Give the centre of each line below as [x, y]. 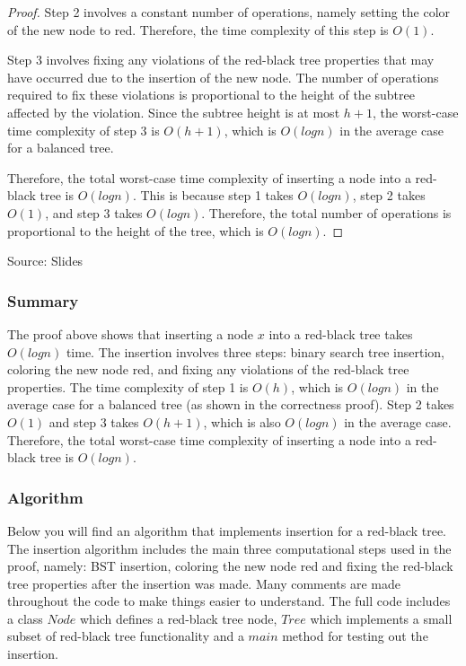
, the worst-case [415, 112]
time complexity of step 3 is [84, 130]
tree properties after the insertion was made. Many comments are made [204, 583]
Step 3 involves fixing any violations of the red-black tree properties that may [221, 60]
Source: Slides [45, 261]
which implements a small [381, 618]
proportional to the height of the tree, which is [136, 230]
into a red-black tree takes [341, 333]
